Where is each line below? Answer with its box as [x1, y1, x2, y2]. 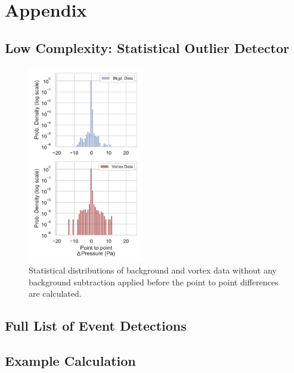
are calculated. [29, 287, 82, 300]
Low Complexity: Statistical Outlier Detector [5, 38, 289, 57]
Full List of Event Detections [5, 316, 187, 335]
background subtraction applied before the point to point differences [29, 275, 278, 288]
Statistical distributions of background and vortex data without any [29, 264, 277, 276]
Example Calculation [5, 352, 136, 370]
